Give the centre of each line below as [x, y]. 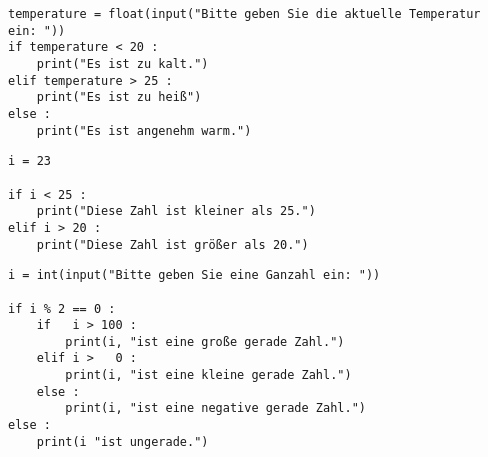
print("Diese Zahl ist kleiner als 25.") [176, 211]
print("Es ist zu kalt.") [122, 63]
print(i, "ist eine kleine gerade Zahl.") [208, 375]
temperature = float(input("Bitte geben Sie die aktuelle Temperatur [244, 14]
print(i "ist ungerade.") [122, 441]
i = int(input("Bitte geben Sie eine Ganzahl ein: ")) [194, 275]
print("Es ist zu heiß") [119, 97]
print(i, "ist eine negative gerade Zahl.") [215, 408]
